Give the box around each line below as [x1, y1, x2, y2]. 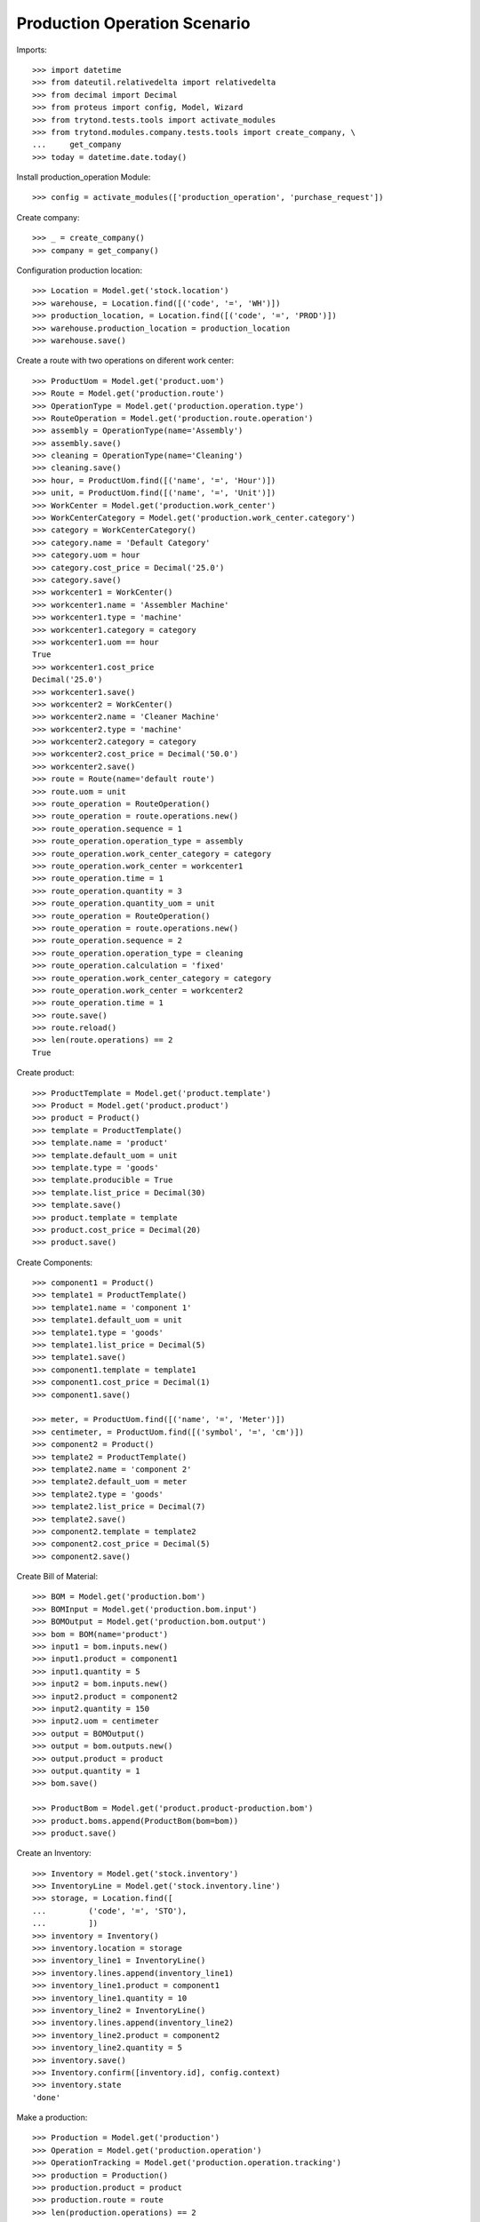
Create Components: [16, 1257, 93, 1267]
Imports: [16, 44, 48, 55]
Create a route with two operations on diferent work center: [16, 356, 235, 366]
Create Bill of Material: [16, 1571, 98, 1582]
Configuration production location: [16, 265, 142, 276]
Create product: [16, 1067, 75, 1078]
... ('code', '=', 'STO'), [32, 1906, 188, 1915]
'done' [32, 2092, 61, 2102]
